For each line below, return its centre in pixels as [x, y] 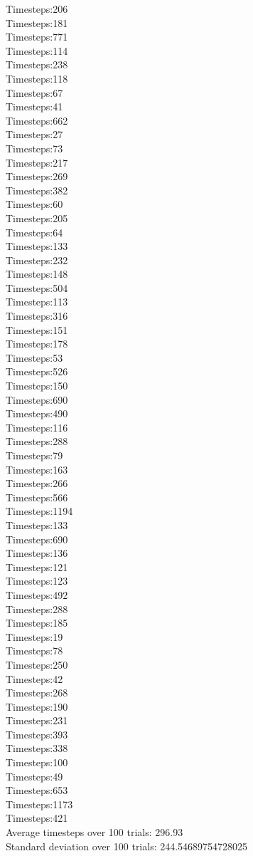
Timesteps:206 [37, 9]
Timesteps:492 [37, 594]
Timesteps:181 [37, 22]
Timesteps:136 [37, 553]
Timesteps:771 [37, 37]
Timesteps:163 [37, 469]
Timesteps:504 [37, 287]
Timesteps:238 [37, 64]
